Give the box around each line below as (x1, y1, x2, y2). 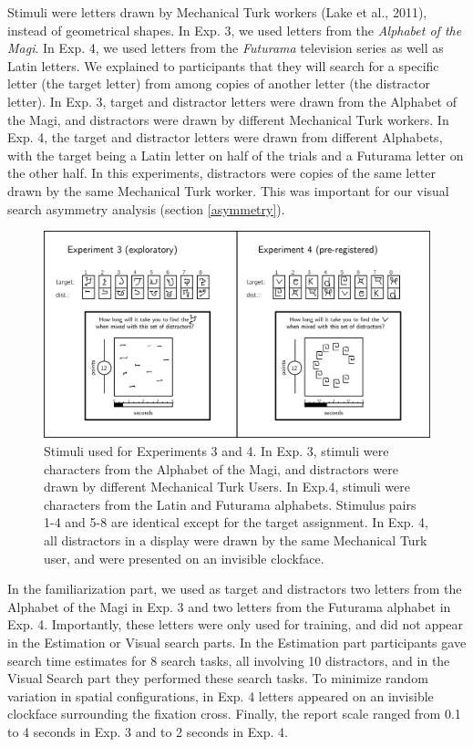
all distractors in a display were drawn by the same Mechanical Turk (44, 531, 427, 549)
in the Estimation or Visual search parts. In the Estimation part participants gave (7, 632, 467, 651)
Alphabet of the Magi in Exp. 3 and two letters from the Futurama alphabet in (7, 597, 451, 616)
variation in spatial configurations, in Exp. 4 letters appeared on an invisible (7, 686, 434, 705)
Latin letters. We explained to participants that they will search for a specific (7, 56, 439, 75)
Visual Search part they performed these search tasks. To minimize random (7, 669, 428, 688)
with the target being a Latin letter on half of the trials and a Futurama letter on (7, 145, 464, 164)
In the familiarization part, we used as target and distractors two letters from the (7, 579, 462, 598)
